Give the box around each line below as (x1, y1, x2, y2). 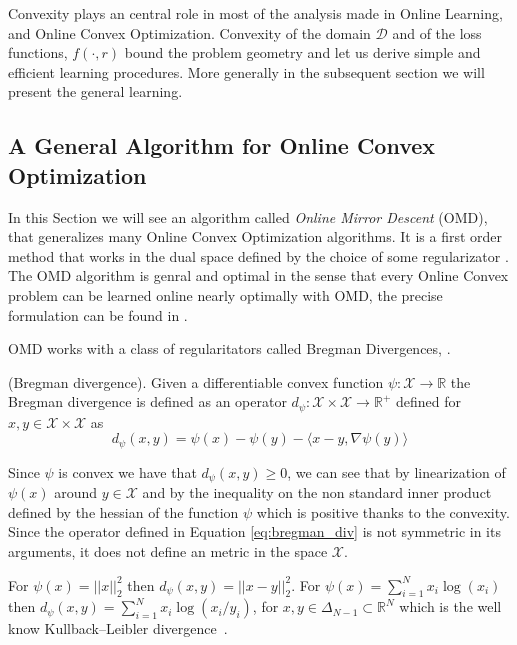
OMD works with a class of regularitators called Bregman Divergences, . (8, 338, 451, 359)
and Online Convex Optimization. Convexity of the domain (8, 22, 371, 43)
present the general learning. (8, 81, 183, 102)
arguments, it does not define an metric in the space (8, 541, 328, 562)
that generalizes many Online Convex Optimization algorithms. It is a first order (8, 226, 503, 247)
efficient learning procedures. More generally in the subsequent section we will (8, 61, 485, 82)
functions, (8, 42, 68, 63)
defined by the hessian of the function (8, 501, 239, 522)
